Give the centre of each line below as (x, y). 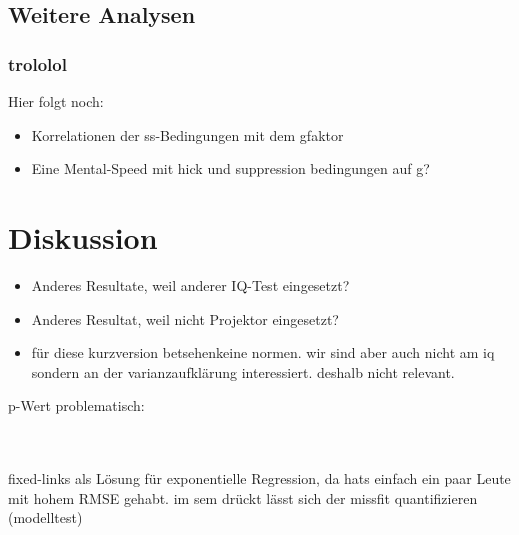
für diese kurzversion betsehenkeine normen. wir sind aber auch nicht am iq (263, 352)
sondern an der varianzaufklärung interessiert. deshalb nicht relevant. (243, 371)
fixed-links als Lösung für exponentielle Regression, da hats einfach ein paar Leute (259, 478)
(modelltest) (45, 517)
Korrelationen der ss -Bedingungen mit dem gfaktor (187, 134)
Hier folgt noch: (56, 101)
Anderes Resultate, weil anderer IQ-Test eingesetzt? (190, 284)
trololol (37, 63)
